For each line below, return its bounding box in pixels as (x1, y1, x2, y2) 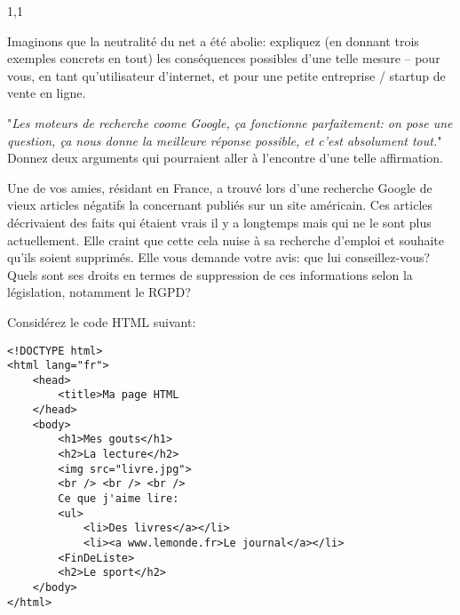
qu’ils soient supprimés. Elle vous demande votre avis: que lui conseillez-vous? (7, 248, 431, 267)
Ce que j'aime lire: (58, 492, 179, 506)
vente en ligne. (7, 84, 86, 102)
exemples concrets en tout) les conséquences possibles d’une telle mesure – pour (7, 49, 440, 68)
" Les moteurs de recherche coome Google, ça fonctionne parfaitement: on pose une (7, 113, 453, 132)
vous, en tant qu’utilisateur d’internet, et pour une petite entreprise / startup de (7, 66, 446, 84)
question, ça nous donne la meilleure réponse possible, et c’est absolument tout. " (7, 131, 442, 149)
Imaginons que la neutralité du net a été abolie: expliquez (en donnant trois (7, 31, 419, 50)
